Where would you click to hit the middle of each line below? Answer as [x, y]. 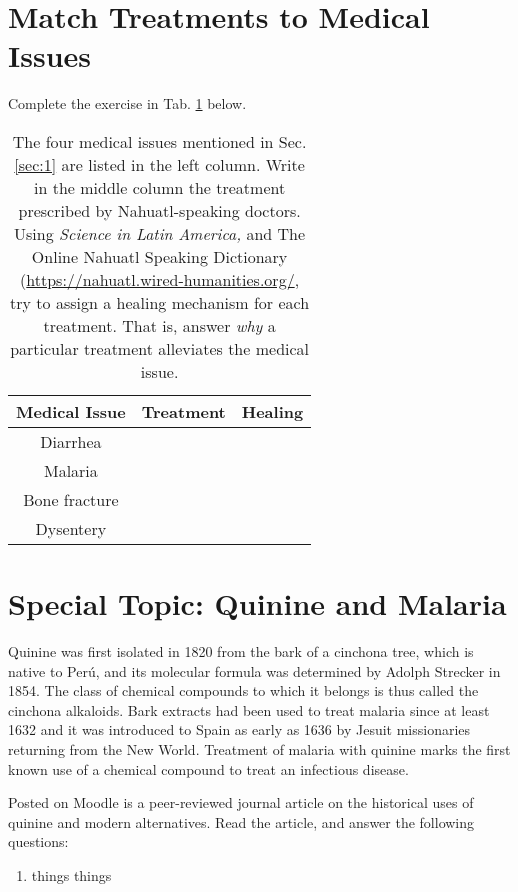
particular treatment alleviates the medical [160, 348]
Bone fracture [71, 499]
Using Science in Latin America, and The [160, 233]
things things [71, 874]
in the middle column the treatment [160, 187]
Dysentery [71, 528]
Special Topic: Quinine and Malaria [257, 603]
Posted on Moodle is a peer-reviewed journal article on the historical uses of [241, 802]
